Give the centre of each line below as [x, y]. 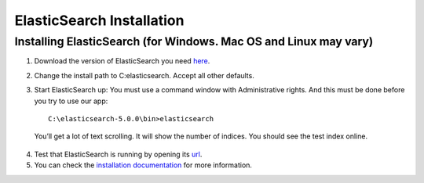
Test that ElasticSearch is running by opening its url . [118, 154]
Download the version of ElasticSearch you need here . [122, 61]
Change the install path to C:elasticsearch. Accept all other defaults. [144, 75]
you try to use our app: [71, 101]
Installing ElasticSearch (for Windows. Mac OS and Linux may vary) [194, 41]
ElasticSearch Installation [99, 20]
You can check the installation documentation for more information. [143, 165]
